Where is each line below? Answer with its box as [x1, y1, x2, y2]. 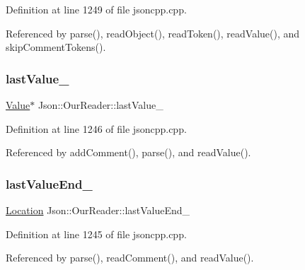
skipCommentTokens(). [6, 40, 106, 54]
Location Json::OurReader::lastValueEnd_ [6, 203, 190, 217]
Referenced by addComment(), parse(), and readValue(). [6, 145, 251, 160]
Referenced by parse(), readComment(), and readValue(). [6, 250, 254, 265]
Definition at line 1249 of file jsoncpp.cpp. [6, 2, 187, 16]
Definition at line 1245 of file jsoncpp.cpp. [6, 226, 187, 241]
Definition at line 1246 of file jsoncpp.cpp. [6, 121, 187, 136]
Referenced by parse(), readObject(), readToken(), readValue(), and [6, 25, 300, 40]
